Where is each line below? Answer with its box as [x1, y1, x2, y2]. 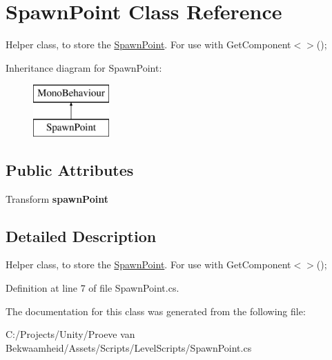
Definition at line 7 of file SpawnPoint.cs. [6, 281, 179, 295]
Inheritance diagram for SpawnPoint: [6, 60, 162, 74]
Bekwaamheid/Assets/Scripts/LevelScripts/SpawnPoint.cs [6, 340, 252, 354]
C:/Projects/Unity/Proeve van [6, 327, 135, 341]
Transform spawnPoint [6, 191, 108, 206]
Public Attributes [6, 159, 134, 180]
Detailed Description [6, 225, 157, 246]
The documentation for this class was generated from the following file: [6, 303, 306, 318]
